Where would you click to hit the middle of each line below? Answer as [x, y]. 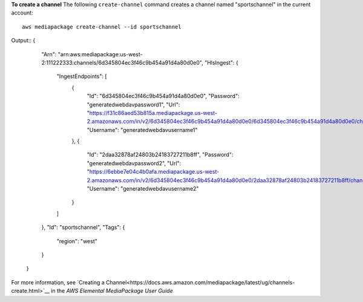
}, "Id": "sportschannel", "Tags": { [83, 228]
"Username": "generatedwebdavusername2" [143, 189]
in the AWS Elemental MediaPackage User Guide [112, 291]
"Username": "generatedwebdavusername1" [142, 130]
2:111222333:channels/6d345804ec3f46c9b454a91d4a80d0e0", [123, 62]
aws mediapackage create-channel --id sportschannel [102, 27]
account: [22, 13]
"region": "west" [77, 241]
